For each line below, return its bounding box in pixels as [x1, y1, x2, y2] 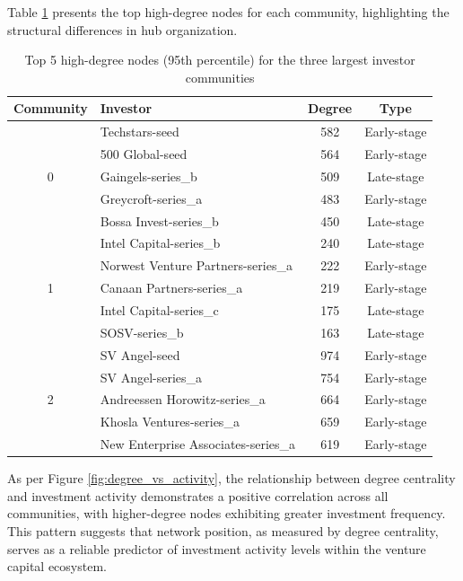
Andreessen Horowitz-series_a [100, 390, 266, 409]
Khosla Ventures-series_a [100, 412, 240, 431]
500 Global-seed [100, 145, 188, 163]
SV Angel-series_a [100, 367, 203, 386]
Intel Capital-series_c [100, 300, 219, 319]
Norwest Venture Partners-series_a [100, 256, 293, 275]
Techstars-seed [100, 122, 179, 141]
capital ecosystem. [7, 557, 107, 576]
